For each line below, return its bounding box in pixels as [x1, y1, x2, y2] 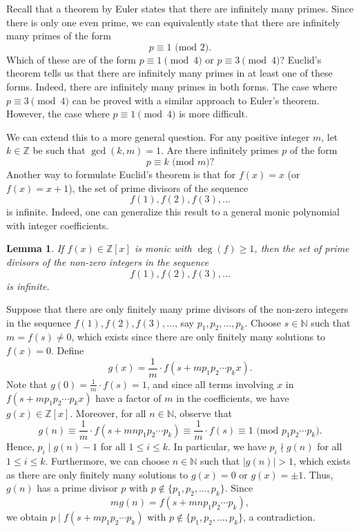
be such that [32, 143, 86, 157]
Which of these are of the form [6, 52, 136, 66]
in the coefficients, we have [176, 390, 289, 405]
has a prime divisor [37, 481, 118, 495]
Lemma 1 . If [6, 241, 64, 255]
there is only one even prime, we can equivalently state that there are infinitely [6, 15, 340, 29]
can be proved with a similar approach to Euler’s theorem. [72, 93, 320, 107]
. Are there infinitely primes [161, 143, 279, 157]
